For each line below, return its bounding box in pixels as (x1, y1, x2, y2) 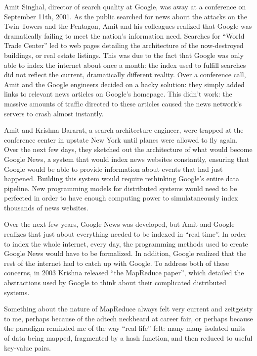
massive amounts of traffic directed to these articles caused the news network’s (4, 98, 242, 108)
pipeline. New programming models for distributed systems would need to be (4, 183, 237, 193)
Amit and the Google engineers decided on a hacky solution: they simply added (4, 79, 245, 89)
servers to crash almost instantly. (4, 108, 104, 118)
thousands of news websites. (4, 202, 88, 212)
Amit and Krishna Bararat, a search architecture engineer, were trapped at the (4, 125, 244, 135)
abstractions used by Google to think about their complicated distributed (4, 277, 226, 288)
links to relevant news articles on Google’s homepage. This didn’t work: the (4, 89, 232, 99)
